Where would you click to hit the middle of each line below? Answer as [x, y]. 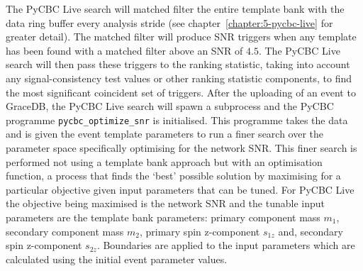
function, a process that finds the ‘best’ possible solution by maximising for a [173, 176]
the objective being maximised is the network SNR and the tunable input [165, 203]
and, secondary [311, 231]
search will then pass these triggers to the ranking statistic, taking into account [178, 64]
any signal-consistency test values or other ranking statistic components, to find [179, 78]
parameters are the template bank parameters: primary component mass [163, 217]
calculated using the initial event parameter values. [117, 259]
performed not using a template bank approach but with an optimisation [164, 161]
